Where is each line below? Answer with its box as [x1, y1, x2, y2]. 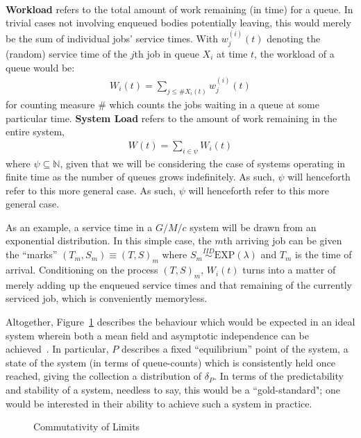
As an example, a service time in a [6, 219, 153, 234]
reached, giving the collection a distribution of [6, 369, 202, 383]
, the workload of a [254, 47, 335, 61]
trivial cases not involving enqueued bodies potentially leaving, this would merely [6, 15, 351, 30]
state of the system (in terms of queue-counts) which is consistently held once [6, 355, 336, 369]
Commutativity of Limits [33, 419, 140, 434]
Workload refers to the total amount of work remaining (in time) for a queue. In [6, 1, 353, 16]
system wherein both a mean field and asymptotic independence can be [6, 328, 309, 342]
